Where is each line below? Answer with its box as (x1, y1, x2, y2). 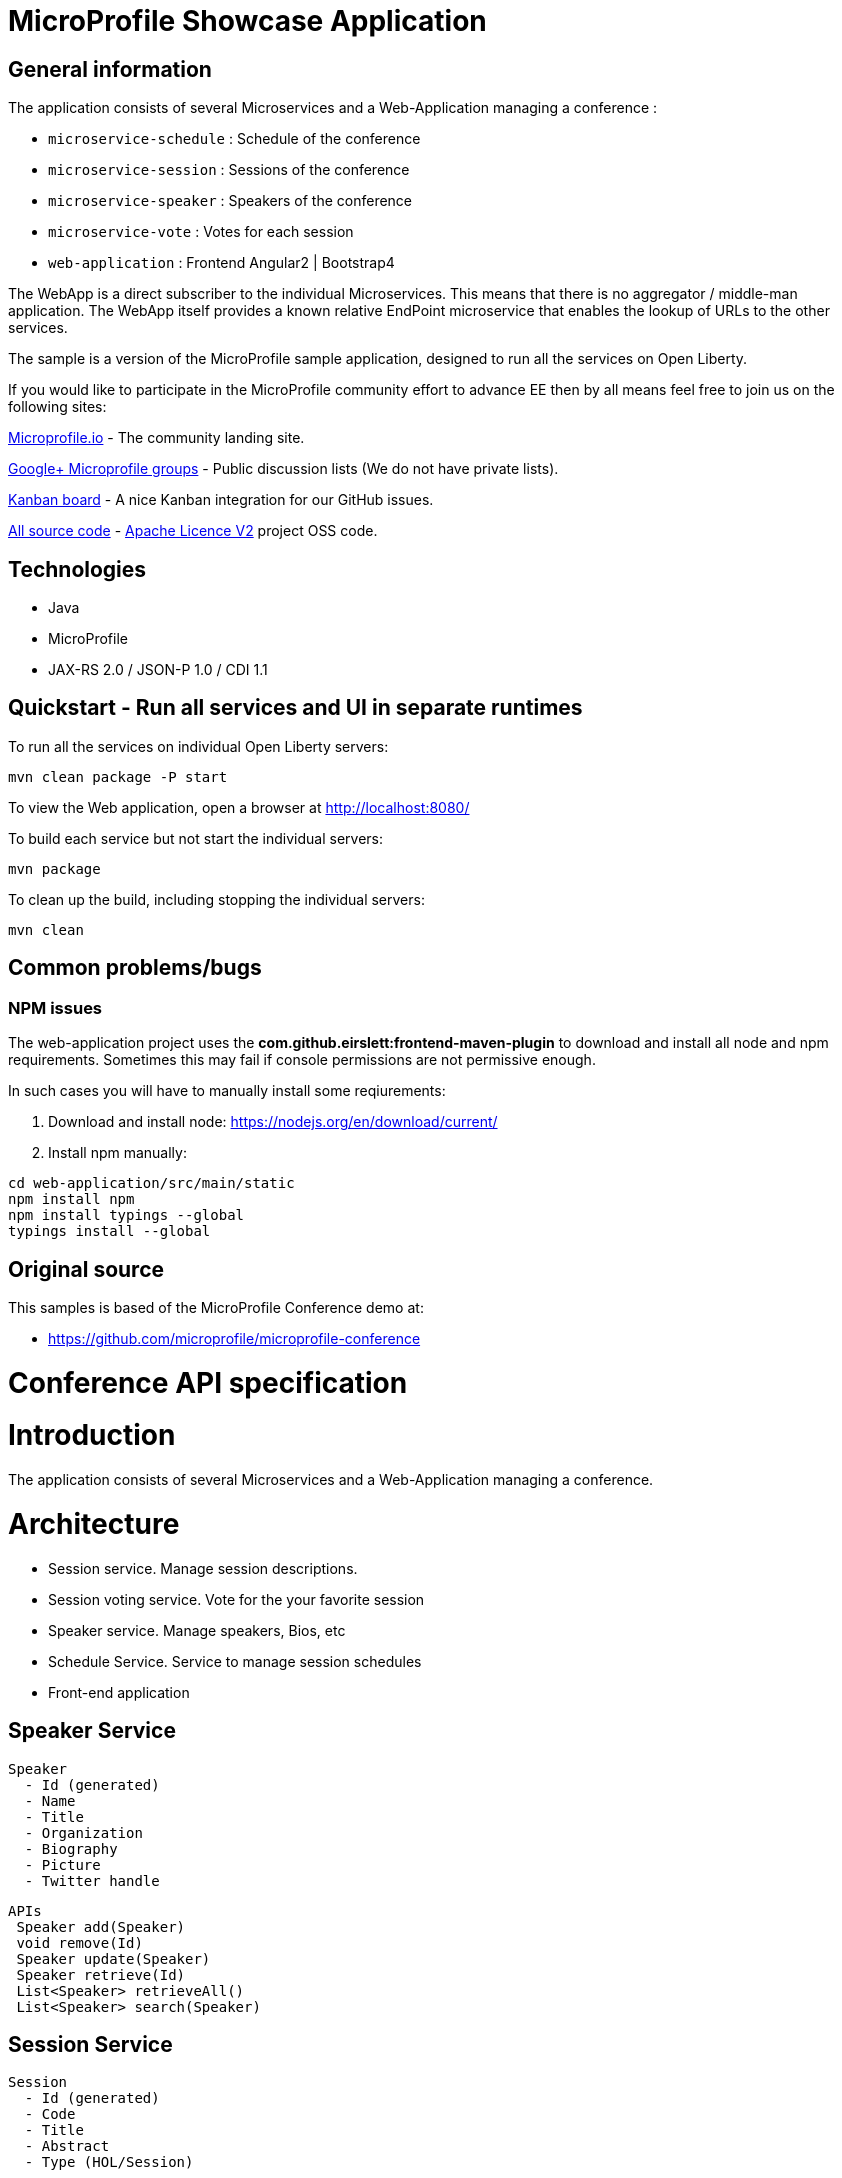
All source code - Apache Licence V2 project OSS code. (8, 522, 378, 540)
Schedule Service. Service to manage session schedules (48, 1652, 422, 1670)
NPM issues (8, 997, 103, 1018)
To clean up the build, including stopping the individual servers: (8, 890, 425, 908)
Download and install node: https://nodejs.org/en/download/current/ (48, 1113, 498, 1131)
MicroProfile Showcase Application (8, 4, 487, 38)
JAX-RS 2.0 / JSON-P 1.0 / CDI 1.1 (48, 661, 268, 679)
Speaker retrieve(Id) (16, 1966, 186, 1983)
